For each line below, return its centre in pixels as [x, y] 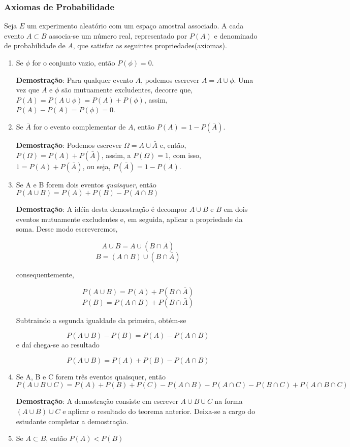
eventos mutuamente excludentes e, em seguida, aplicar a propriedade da [129, 219]
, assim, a [116, 155]
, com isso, [185, 155]
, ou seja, [97, 166]
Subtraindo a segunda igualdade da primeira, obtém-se [101, 320]
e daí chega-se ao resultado [58, 345]
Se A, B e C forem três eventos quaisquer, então [91, 376]
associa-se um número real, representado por [118, 35]
